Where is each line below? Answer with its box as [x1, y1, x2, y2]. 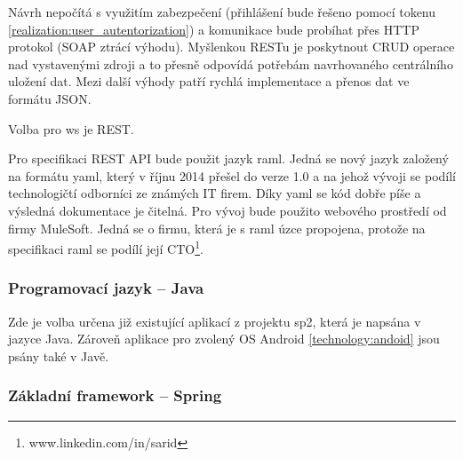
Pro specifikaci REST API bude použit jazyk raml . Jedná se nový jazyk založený [8, 149, 449, 168]
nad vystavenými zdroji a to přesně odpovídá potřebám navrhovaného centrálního [8, 54, 453, 73]
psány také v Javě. [8, 346, 109, 365]
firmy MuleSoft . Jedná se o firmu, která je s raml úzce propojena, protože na [8, 218, 426, 237]
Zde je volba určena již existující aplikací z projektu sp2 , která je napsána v [8, 312, 421, 330]
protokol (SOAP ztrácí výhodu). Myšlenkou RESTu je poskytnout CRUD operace [8, 37, 455, 56]
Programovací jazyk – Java [8, 277, 204, 299]
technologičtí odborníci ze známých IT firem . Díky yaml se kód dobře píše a [8, 184, 421, 202]
